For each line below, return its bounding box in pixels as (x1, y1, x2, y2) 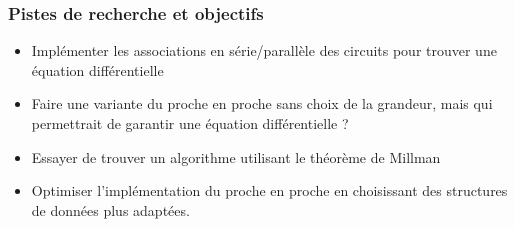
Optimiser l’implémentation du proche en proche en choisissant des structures (31, 180, 508, 201)
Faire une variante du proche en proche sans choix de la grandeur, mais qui (31, 93, 493, 114)
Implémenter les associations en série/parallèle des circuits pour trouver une (31, 40, 497, 61)
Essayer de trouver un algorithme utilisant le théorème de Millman (31, 146, 441, 167)
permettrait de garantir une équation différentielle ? (31, 113, 349, 133)
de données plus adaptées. (31, 199, 190, 220)
